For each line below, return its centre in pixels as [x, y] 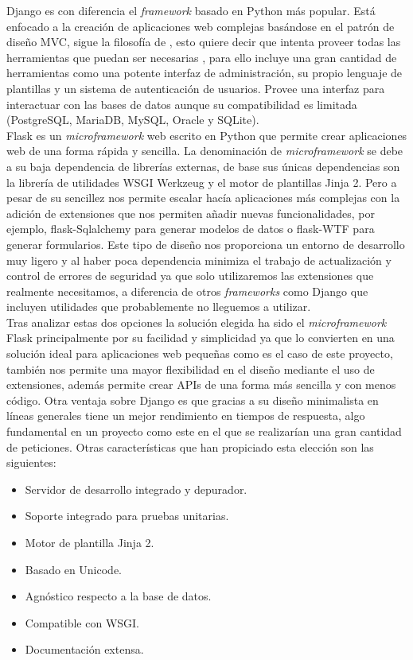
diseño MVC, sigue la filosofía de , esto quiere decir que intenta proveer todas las [204, 42]
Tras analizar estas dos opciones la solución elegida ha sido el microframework [197, 322]
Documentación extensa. [84, 649]
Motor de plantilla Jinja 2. [90, 542]
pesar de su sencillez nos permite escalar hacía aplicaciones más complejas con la [203, 198]
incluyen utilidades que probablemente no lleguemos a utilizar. [159, 307]
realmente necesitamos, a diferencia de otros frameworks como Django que [187, 291]
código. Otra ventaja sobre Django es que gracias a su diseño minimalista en [193, 400]
